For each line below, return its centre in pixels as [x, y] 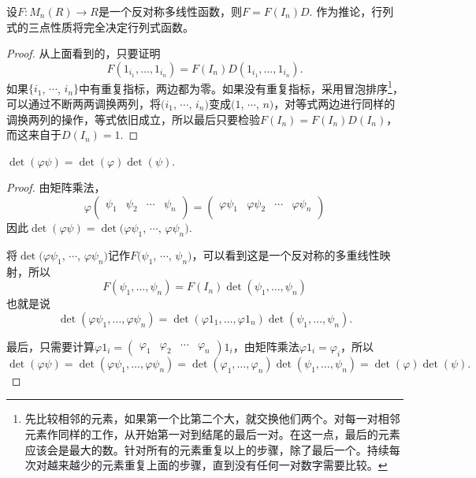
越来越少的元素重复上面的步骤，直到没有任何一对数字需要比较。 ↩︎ [217, 465]
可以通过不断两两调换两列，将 [84, 104]
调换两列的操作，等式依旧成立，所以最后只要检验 [133, 119]
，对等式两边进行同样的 [335, 104]
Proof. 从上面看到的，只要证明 [84, 53]
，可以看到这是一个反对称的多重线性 [286, 254]
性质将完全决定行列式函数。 [122, 26]
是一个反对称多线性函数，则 [170, 11]
